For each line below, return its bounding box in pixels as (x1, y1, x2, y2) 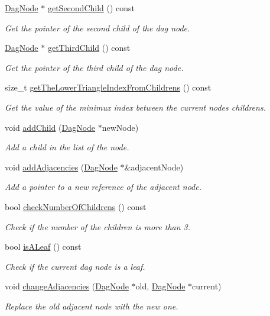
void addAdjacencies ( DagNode (5, 160, 118, 173)
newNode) (102, 121, 139, 133)
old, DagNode (135, 280, 186, 292)
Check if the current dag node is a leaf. (5, 260, 145, 272)
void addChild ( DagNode (5, 121, 96, 133)
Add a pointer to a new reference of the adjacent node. (5, 180, 201, 193)
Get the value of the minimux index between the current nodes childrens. (5, 101, 266, 113)
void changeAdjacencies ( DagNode (5, 280, 129, 292)
